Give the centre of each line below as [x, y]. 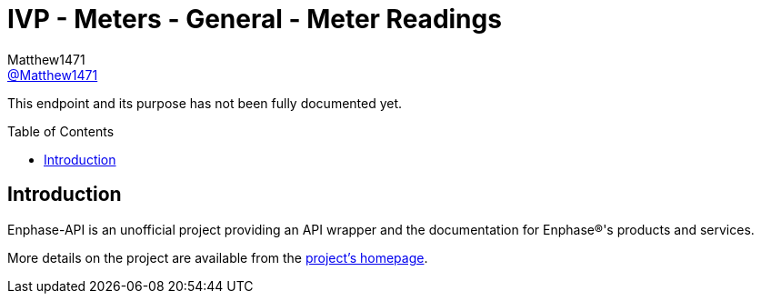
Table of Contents [61, 131]
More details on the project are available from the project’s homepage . [218, 257]
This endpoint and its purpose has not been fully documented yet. [205, 103]
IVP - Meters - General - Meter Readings [255, 19]
